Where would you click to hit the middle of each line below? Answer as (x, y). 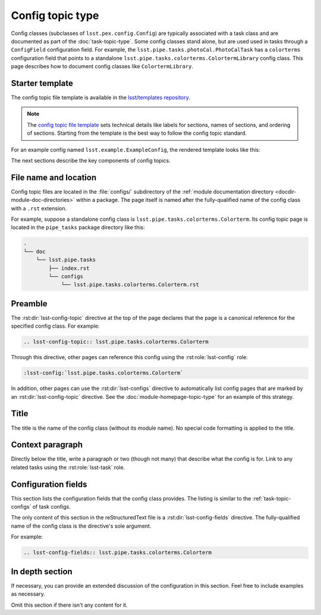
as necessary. (28, 594)
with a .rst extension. (39, 208)
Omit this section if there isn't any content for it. (69, 605)
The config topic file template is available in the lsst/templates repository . (100, 97)
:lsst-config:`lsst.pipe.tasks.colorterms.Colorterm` (103, 373)
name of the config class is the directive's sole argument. (81, 526)
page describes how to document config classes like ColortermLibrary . (102, 66)
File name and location (54, 177)
